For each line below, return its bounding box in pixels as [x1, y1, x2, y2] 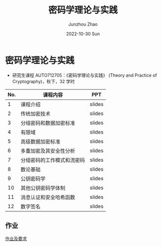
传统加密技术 [20, 110, 51, 117]
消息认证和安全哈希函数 [20, 194, 76, 200]
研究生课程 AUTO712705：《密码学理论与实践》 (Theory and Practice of [12, 72, 157, 78]
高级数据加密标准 [20, 138, 61, 145]
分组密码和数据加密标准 [20, 119, 76, 126]
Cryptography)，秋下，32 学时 [12, 78, 75, 84]
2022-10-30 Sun [66, 31, 100, 37]
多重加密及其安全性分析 [20, 147, 76, 154]
